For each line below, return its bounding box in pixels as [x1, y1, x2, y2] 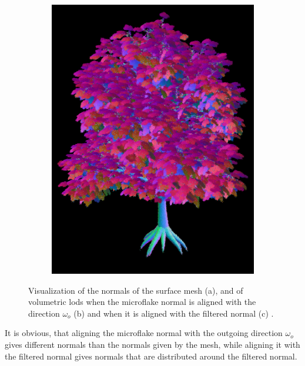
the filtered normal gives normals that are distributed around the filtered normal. [5, 350, 297, 362]
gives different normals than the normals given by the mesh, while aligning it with [5, 338, 300, 351]
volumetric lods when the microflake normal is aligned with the [28, 296, 256, 308]
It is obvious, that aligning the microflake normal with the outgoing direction [5, 327, 283, 339]
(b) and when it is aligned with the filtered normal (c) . [73, 307, 274, 319]
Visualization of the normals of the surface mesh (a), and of [28, 284, 243, 296]
